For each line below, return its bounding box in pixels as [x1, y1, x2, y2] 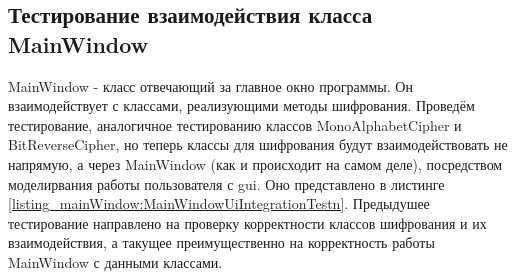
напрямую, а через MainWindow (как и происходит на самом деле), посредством [8, 153, 503, 174]
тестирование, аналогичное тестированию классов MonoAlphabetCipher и [8, 114, 462, 135]
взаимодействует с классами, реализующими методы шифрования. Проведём [8, 95, 475, 116]
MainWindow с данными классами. [8, 251, 223, 272]
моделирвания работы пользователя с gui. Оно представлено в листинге [8, 173, 445, 194]
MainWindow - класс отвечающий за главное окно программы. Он [8, 75, 413, 96]
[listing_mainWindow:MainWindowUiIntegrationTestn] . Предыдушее [8, 193, 430, 214]
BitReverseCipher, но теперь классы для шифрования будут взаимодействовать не [8, 134, 508, 155]
